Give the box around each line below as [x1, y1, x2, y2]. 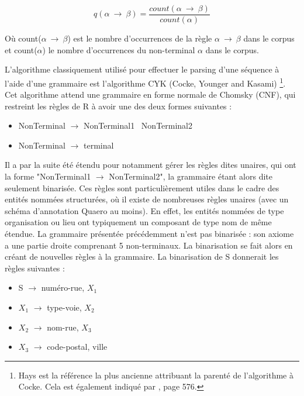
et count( [5, 43, 37, 56]
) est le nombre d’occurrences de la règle [67, 32, 212, 44]
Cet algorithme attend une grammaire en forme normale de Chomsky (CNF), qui [5, 88, 296, 101]
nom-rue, [47, 321, 79, 333]
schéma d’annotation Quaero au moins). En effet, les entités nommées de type [5, 204, 284, 216]
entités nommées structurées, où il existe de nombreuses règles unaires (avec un [5, 193, 289, 205]
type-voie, [47, 301, 82, 313]
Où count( [5, 32, 42, 44]
